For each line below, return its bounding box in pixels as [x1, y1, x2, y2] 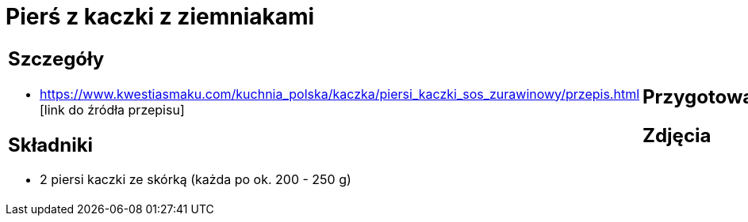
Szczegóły [8, 47, 105, 70]
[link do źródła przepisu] [40, 101, 185, 118]
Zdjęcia [643, 123, 712, 147]
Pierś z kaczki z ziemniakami [6, 3, 315, 30]
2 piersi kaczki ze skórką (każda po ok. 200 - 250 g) [40, 171, 351, 188]
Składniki [8, 133, 94, 156]
